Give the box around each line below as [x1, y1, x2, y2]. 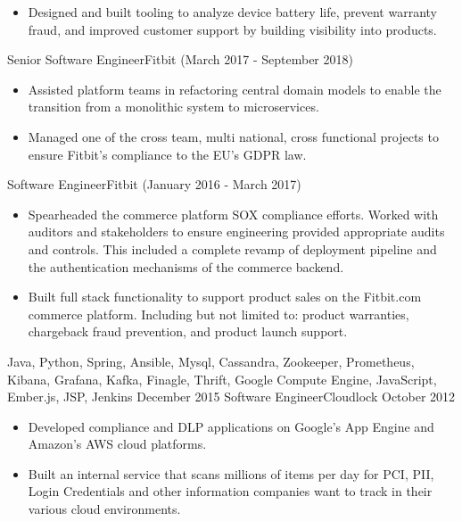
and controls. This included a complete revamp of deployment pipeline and [28, 239, 437, 258]
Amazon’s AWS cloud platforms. [28, 434, 207, 453]
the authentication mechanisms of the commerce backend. [28, 257, 344, 276]
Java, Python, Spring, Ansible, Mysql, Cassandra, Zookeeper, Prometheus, [7, 351, 415, 370]
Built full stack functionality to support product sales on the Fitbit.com [28, 287, 422, 306]
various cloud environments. [28, 500, 181, 518]
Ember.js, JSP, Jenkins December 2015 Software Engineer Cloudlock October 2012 [7, 387, 456, 406]
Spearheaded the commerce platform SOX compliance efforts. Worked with [28, 204, 439, 223]
